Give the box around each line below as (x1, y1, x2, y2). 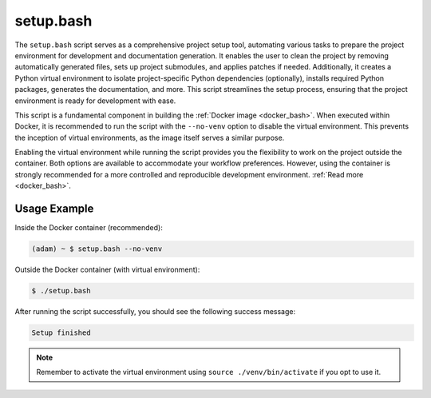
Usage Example (14, 202, 94, 216)
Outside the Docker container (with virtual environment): (14, 265, 200, 275)
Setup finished (31, 328, 91, 337)
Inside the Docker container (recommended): (14, 223, 163, 233)
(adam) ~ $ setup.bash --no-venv (31, 245, 163, 253)
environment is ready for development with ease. (14, 96, 176, 105)
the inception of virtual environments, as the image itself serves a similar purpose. (14, 133, 285, 142)
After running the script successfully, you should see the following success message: (14, 307, 296, 316)
